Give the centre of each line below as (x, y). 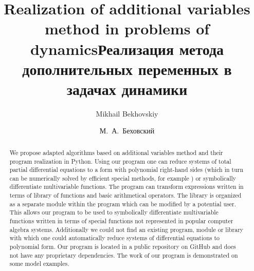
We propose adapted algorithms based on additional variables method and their (116, 152)
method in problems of (127, 28)
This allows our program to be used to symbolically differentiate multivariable (114, 212)
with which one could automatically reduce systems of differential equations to (115, 238)
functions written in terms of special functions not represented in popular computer (121, 221)
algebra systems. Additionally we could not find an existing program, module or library (126, 229)
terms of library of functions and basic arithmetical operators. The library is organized (125, 195)
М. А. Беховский (127, 131)
